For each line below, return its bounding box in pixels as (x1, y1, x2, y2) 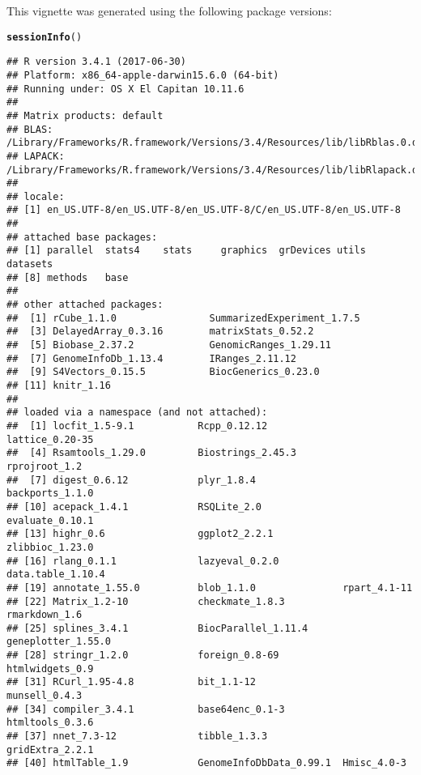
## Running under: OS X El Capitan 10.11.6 (6, 83, 245, 95)
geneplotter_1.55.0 (6, 636, 111, 648)
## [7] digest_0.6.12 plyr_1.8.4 (6, 474, 256, 486)
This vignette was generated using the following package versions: (6, 2, 332, 19)
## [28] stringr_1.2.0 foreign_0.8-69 (6, 649, 279, 662)
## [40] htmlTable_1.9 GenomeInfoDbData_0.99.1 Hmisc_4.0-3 (6, 757, 406, 769)
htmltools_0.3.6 (6, 717, 94, 729)
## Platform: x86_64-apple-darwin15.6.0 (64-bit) (6, 69, 279, 81)
